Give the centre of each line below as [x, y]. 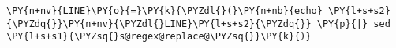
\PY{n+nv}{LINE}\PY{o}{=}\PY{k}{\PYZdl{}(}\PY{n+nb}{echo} [164, 11]
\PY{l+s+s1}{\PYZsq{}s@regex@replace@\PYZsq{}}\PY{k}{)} [159, 37]
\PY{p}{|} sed [353, 24]
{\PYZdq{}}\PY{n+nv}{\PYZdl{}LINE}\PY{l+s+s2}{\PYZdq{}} [159, 24]
